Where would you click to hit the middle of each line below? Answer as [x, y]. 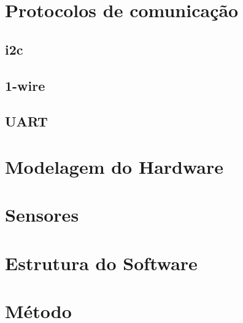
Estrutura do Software [101, 263]
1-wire [25, 85]
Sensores [42, 215]
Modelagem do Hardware [114, 166]
